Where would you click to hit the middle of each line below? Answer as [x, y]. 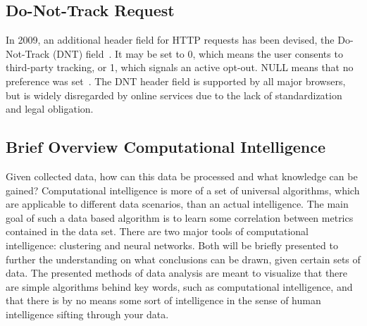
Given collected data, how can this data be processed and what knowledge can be [182, 176]
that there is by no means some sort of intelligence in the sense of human [163, 300]
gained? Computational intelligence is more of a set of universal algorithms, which [183, 190]
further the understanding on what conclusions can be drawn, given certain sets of [183, 259]
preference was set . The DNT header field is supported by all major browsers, [176, 81]
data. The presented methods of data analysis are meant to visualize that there [177, 273]
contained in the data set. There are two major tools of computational [157, 231]
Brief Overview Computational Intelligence [166, 147]
